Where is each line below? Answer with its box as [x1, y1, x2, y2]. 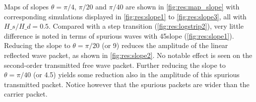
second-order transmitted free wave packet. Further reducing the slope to [4, 59, 226, 70]
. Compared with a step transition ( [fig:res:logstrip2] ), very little [49, 21, 244, 31]
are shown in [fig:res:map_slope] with [126, 1, 240, 11]
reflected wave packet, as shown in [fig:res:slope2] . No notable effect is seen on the [4, 50, 253, 60]
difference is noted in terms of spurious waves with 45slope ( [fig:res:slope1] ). [4, 30, 234, 41]
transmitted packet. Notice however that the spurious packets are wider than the [4, 79, 250, 89]
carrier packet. [4, 89, 48, 99]
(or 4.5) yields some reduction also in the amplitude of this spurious [33, 69, 240, 80]
